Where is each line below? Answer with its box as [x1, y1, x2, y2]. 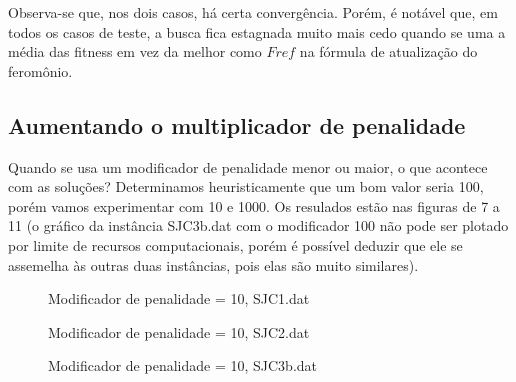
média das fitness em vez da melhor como [8, 41, 262, 62]
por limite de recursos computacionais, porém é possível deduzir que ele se [8, 234, 463, 255]
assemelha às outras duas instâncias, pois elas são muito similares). [8, 254, 419, 275]
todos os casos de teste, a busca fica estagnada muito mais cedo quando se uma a [8, 21, 506, 42]
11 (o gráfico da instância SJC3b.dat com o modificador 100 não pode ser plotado [8, 215, 509, 236]
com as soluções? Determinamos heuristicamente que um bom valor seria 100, [8, 176, 484, 197]
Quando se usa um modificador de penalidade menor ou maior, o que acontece [8, 156, 488, 177]
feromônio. [8, 60, 73, 81]
